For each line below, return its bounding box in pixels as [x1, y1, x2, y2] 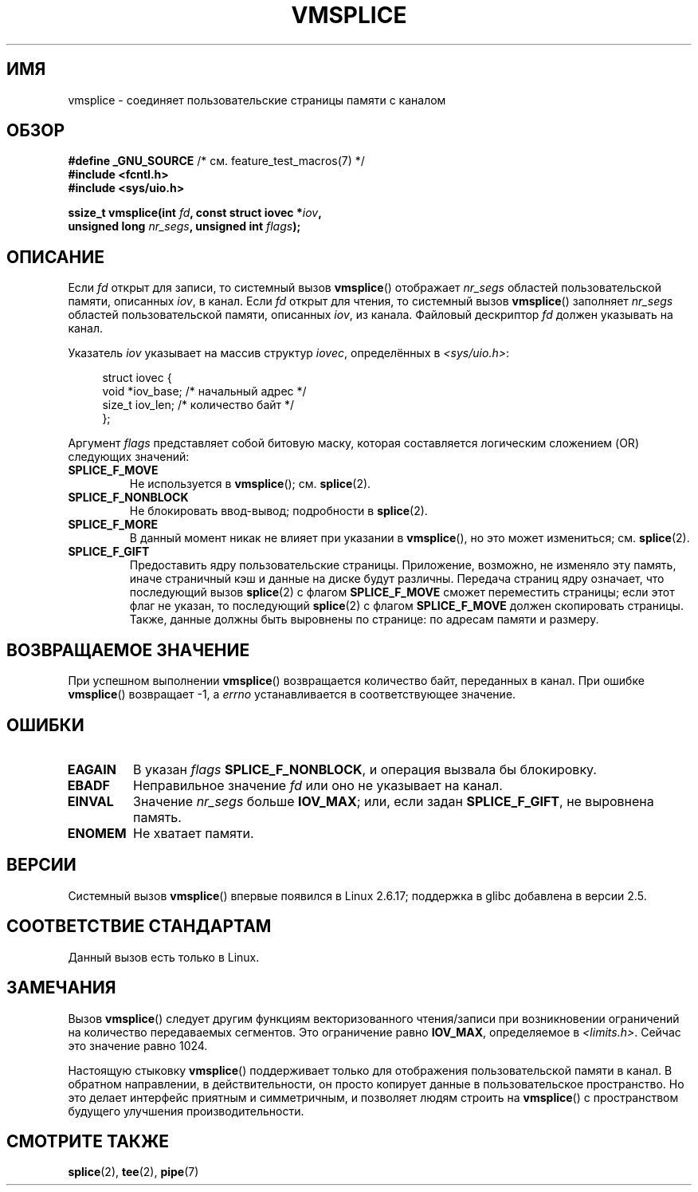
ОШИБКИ [6, 714, 84, 735]
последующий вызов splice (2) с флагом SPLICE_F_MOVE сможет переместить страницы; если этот [129, 585, 675, 600]
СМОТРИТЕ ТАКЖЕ [6, 1131, 170, 1151]
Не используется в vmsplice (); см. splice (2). [129, 477, 371, 491]
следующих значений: [68, 450, 190, 464]
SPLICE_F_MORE [68, 517, 158, 532]
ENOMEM [67, 824, 127, 841]
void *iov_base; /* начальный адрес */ [102, 384, 307, 399]
